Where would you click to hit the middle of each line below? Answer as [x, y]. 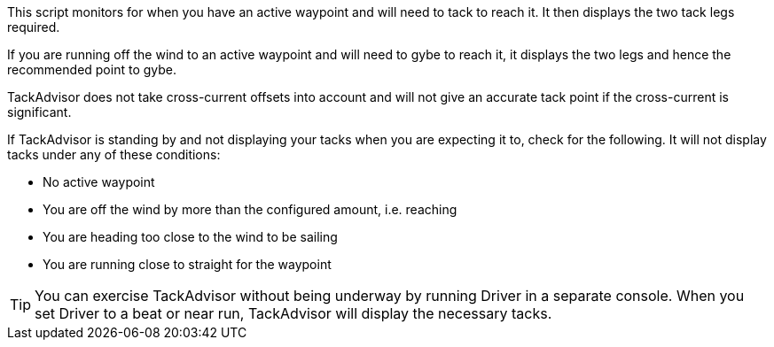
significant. [39, 112]
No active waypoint [99, 182]
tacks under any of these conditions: [114, 154]
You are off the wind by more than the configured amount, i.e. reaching [250, 209]
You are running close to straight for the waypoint [187, 264]
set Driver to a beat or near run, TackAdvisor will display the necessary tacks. [293, 313]
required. [34, 27]
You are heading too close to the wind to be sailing [190, 237]
